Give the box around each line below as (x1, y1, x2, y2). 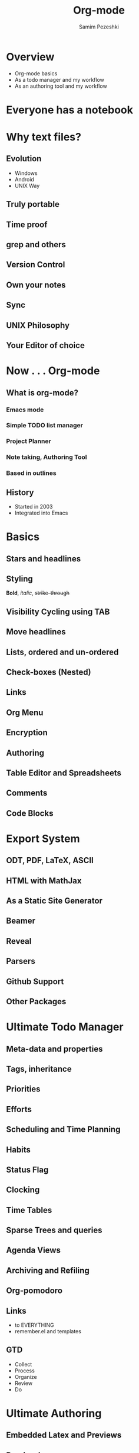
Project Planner (6, 437, 51, 445)
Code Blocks (6, 808, 54, 818)
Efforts (6, 1104, 32, 1115)
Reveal (6, 936, 32, 946)
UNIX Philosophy (6, 320, 69, 330)
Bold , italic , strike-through (6, 589, 69, 596)
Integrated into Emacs (14, 509, 68, 516)
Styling (6, 573, 34, 584)
